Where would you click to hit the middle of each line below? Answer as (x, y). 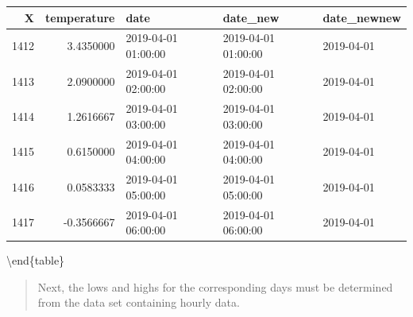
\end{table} (36, 260)
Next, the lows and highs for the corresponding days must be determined (215, 286)
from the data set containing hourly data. (139, 302)
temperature (80, 17)
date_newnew (362, 17)
